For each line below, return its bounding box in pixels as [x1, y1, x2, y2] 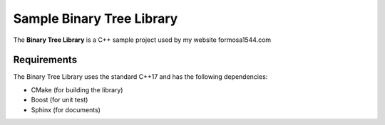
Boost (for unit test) [31, 96, 88, 104]
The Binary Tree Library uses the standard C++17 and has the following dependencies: [13, 72, 268, 81]
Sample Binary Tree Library [13, 11, 178, 26]
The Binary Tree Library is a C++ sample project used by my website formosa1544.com [13, 36, 272, 44]
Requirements [13, 54, 78, 66]
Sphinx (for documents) [31, 105, 101, 114]
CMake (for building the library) [31, 85, 123, 94]
